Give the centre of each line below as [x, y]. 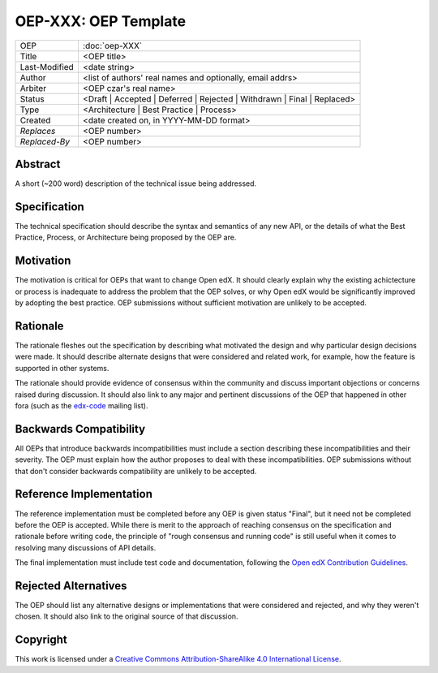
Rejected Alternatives [71, 586]
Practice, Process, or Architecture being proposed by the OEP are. [126, 237]
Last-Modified [47, 67]
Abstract [38, 164]
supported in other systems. [62, 368]
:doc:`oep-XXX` [112, 45]
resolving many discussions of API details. [86, 547]
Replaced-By [45, 141]
